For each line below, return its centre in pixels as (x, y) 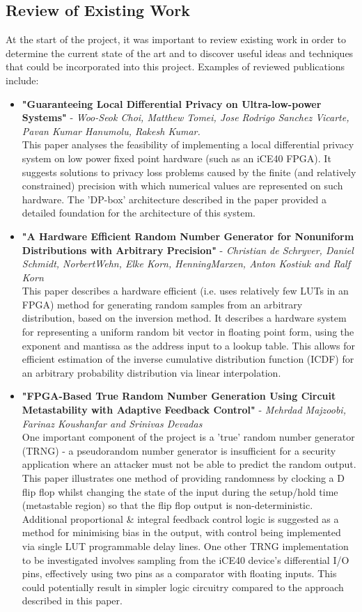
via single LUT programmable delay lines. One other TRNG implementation (185, 546)
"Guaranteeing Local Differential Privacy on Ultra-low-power (172, 103)
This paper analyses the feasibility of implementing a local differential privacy (188, 144)
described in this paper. (72, 601)
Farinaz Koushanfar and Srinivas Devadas (112, 423)
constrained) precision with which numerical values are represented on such (182, 186)
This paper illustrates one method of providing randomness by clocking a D (183, 478)
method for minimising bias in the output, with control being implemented (181, 532)
